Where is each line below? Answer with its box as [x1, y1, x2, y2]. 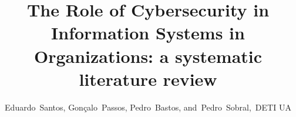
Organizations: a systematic [33, 44, 263, 68]
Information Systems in [51, 21, 245, 45]
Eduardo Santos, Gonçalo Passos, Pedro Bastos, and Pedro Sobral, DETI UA [5, 101, 291, 113]
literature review [79, 66, 217, 91]
